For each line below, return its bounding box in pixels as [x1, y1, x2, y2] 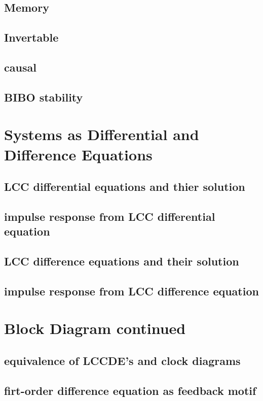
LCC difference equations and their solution [4, 253, 239, 269]
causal [4, 59, 36, 75]
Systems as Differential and [4, 124, 199, 145]
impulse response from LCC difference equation [4, 283, 259, 298]
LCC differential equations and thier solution [4, 179, 245, 194]
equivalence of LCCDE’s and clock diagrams [4, 352, 241, 368]
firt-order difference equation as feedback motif [4, 382, 256, 398]
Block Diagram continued [4, 318, 186, 339]
